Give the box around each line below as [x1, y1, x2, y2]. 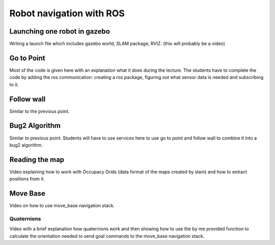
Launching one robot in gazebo [9, 27, 111, 36]
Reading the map [9, 155, 65, 164]
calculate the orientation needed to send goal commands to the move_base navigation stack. [9, 233, 205, 239]
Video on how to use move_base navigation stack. [9, 203, 115, 209]
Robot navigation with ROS [9, 8, 125, 19]
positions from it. [9, 176, 45, 182]
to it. [9, 81, 19, 88]
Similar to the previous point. [9, 108, 70, 114]
